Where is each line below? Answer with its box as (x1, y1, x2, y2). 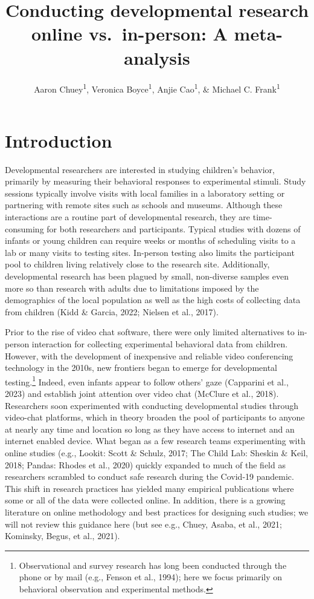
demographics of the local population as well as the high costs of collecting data (5, 293, 301, 306)
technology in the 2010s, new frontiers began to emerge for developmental (5, 361, 278, 374)
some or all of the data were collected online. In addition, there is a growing (5, 494, 286, 506)
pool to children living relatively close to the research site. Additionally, (5, 258, 270, 270)
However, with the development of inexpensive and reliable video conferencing (5, 349, 293, 362)
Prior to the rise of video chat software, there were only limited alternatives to (5, 326, 295, 338)
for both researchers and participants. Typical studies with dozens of (46, 222, 301, 235)
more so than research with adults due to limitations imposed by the (5, 281, 259, 294)
